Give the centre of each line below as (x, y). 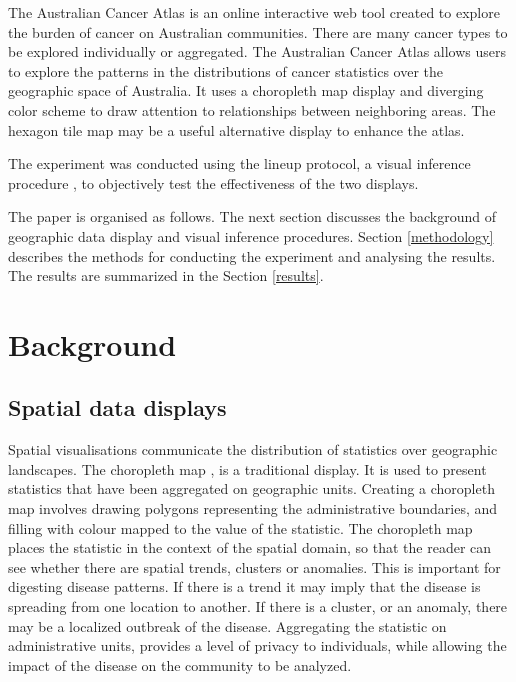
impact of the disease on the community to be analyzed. (180, 664)
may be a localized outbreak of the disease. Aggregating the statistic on (227, 625)
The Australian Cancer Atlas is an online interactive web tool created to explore (254, 12)
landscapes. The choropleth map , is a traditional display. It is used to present (247, 468)
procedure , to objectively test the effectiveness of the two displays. (213, 182)
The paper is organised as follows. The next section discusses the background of (252, 216)
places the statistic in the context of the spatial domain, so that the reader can (250, 547)
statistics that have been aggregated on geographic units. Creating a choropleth (251, 488)
